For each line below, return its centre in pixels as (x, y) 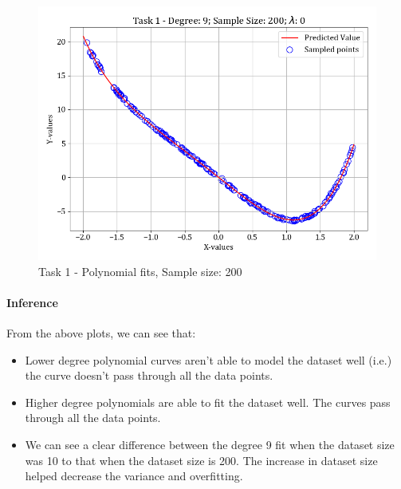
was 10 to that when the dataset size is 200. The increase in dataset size (201, 460)
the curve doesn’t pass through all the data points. (149, 375)
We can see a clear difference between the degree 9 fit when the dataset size (210, 444)
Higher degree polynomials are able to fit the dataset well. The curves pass (208, 402)
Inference (32, 302)
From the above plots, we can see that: (101, 332)
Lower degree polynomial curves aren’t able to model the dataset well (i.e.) (208, 359)
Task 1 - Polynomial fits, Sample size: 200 (140, 271)
